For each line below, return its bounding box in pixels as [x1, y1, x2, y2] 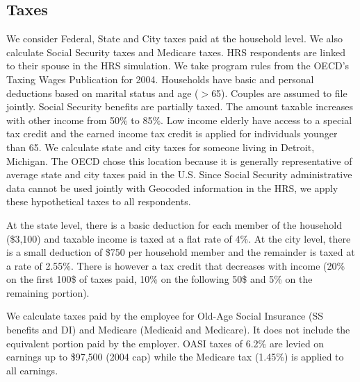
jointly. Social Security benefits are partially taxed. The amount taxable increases [6, 99, 353, 114]
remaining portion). [6, 285, 90, 299]
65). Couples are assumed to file [211, 85, 347, 100]
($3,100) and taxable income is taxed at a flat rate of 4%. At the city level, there [6, 231, 351, 245]
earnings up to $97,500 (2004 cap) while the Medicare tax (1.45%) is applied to [6, 349, 344, 364]
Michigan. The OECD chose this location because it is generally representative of [6, 153, 352, 168]
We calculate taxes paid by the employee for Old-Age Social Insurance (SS [6, 309, 323, 323]
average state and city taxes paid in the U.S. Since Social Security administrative [6, 167, 352, 182]
